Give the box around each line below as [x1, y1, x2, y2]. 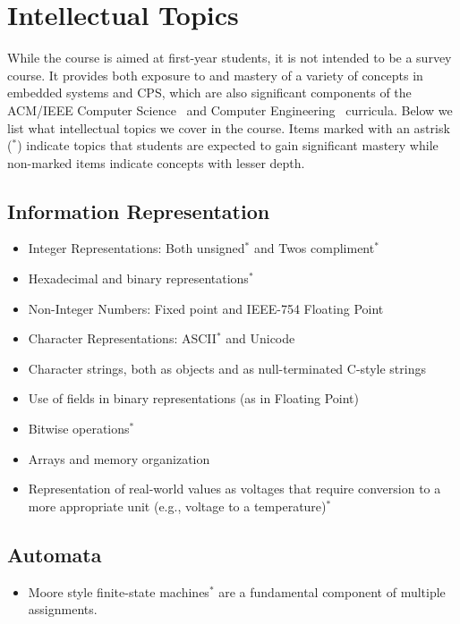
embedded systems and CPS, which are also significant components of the [7, 83, 412, 102]
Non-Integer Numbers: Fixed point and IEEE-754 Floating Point [28, 299, 384, 317]
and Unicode [226, 329, 295, 348]
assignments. [28, 600, 98, 619]
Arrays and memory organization [28, 449, 210, 468]
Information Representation [7, 197, 270, 224]
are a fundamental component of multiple [218, 582, 446, 601]
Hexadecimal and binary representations [28, 269, 249, 288]
